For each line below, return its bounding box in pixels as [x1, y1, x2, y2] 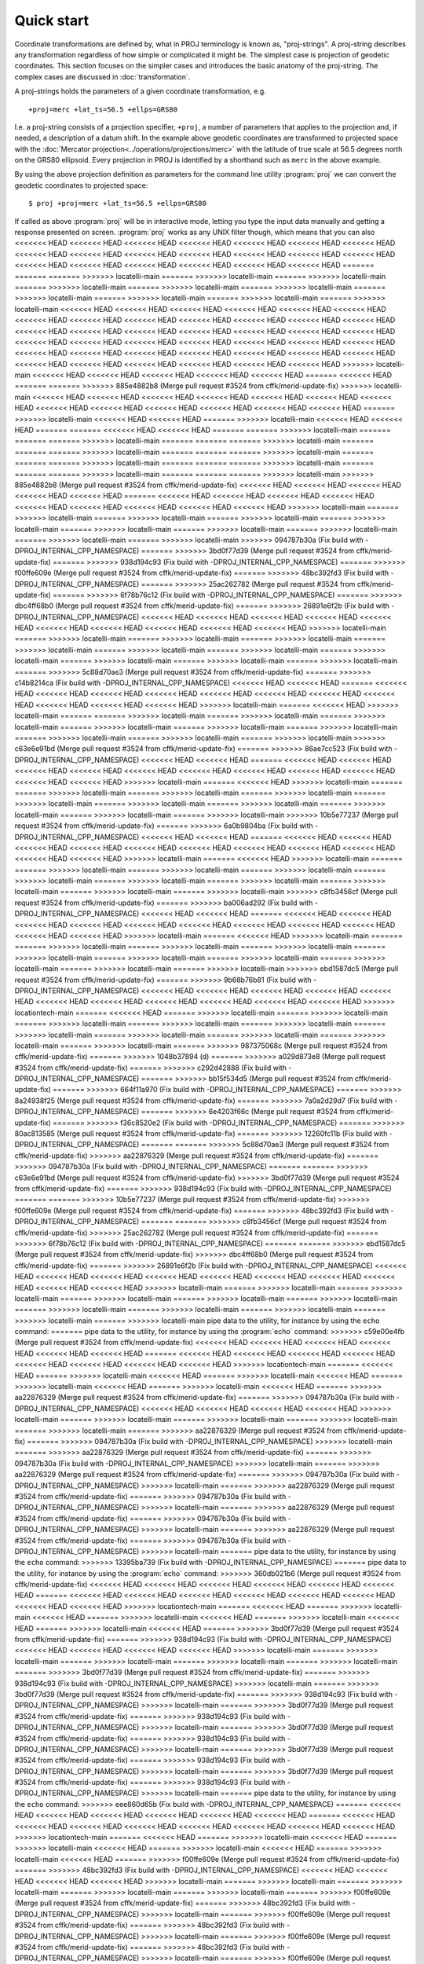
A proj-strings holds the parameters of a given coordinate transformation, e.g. [14, 86, 266, 96]
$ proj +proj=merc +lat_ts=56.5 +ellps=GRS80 [28, 199, 207, 208]
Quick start [14, 12, 90, 29]
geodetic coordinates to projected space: [14, 181, 148, 190]
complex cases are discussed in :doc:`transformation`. [14, 71, 191, 82]
